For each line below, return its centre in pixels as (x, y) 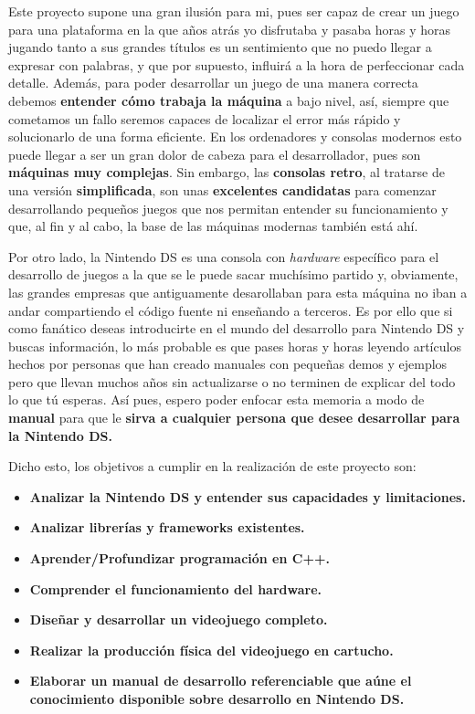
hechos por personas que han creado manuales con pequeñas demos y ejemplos (228, 364)
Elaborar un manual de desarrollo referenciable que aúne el (221, 681)
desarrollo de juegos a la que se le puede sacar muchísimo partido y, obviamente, (233, 274)
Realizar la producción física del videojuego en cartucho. (211, 650)
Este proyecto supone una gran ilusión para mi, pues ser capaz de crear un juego (234, 11)
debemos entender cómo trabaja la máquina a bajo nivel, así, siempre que (229, 100)
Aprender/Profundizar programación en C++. (179, 558)
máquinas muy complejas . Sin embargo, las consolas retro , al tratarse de (227, 172)
